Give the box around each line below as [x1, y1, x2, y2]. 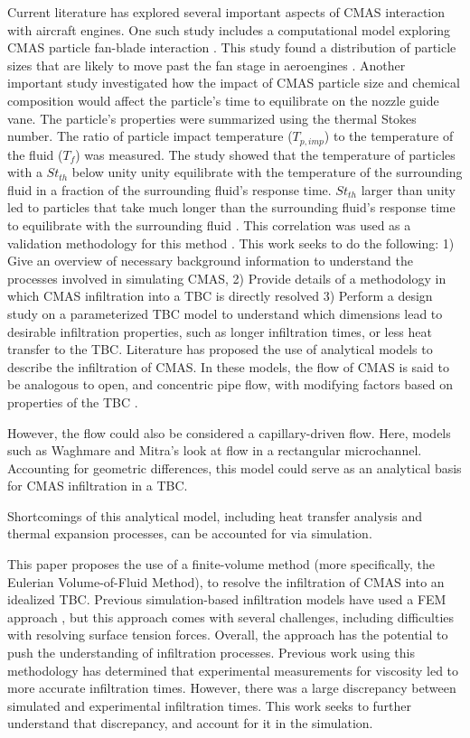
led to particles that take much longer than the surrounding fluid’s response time [7, 198, 456, 217]
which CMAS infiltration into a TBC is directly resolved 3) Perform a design [7, 286, 433, 305]
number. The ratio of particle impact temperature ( [7, 126, 293, 145]
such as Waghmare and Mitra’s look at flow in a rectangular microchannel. [7, 441, 422, 460]
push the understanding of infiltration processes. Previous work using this [7, 643, 416, 662]
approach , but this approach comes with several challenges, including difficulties [7, 607, 455, 626]
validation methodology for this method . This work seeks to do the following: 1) [7, 233, 455, 252]
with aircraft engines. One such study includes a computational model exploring [7, 20, 451, 39]
